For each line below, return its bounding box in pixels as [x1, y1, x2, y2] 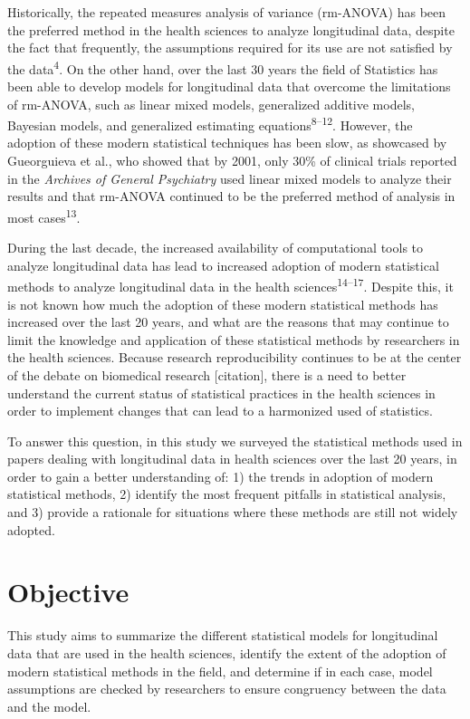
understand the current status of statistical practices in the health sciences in [7, 383, 436, 402]
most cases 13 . [7, 205, 81, 226]
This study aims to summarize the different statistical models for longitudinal [7, 626, 438, 645]
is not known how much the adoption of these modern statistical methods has [7, 294, 438, 313]
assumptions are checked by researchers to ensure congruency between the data [7, 679, 446, 698]
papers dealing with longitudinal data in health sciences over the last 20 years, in [7, 449, 457, 468]
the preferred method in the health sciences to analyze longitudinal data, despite [7, 20, 455, 39]
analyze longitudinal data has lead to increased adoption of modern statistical [7, 255, 439, 274]
